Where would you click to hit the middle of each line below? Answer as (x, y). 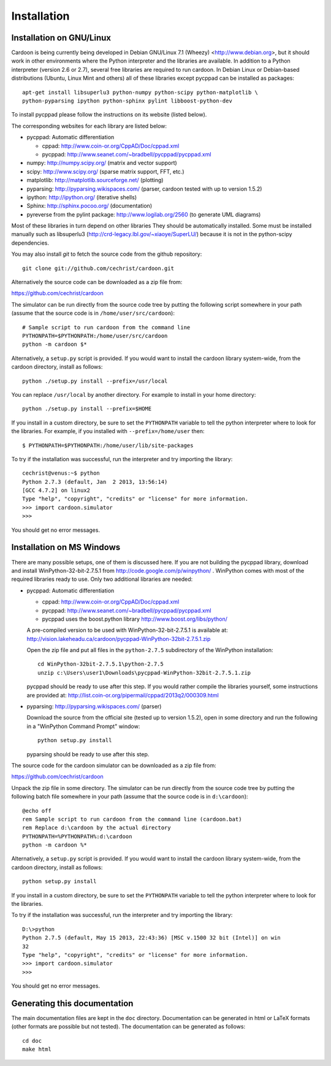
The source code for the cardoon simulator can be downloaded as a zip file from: (114, 765)
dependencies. (30, 243)
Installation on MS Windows (66, 547)
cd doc (32, 1041)
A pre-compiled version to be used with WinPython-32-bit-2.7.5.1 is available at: (127, 630)
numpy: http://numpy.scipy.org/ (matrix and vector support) (102, 163)
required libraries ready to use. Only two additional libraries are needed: (102, 579)
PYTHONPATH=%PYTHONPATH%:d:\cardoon (77, 836)
